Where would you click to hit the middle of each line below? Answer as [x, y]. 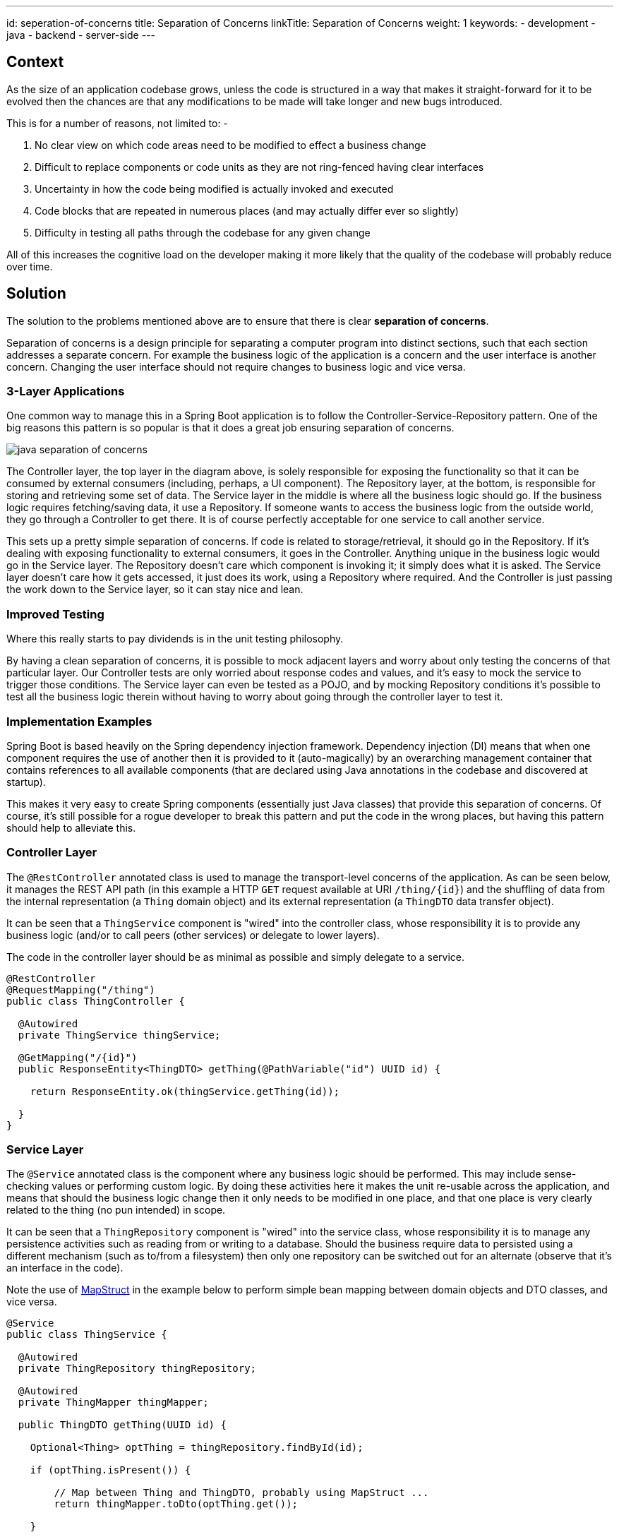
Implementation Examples [79, 721]
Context [35, 62]
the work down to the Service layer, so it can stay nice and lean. [155, 590]
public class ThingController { [96, 1001]
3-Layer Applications [66, 391]
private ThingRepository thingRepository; [137, 1369]
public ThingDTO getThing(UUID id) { [122, 1425]
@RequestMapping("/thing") [81, 989]
